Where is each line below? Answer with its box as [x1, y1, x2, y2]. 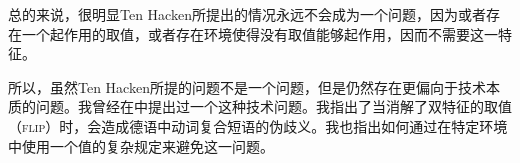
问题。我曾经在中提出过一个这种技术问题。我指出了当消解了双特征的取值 [35, 96, 512, 117]
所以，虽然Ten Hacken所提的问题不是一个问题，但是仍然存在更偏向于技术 [8, 76, 486, 97]
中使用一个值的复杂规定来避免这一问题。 [8, 135, 274, 156]
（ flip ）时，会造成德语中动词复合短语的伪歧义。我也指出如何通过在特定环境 [8, 115, 508, 136]
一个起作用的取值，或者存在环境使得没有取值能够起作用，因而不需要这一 [21, 23, 498, 44]
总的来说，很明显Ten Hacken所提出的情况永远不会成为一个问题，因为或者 [8, 4, 486, 24]
